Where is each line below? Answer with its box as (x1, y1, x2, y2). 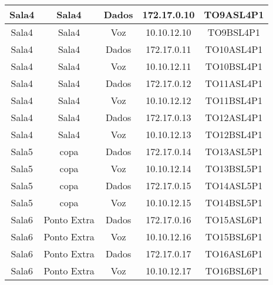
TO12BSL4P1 (205, 128, 262, 141)
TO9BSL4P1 (207, 25, 260, 39)
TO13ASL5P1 (205, 145, 263, 158)
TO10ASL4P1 (205, 42, 263, 56)
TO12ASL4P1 (205, 110, 263, 124)
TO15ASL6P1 (205, 213, 263, 226)
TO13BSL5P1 (205, 162, 262, 175)
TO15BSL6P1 (205, 230, 262, 243)
